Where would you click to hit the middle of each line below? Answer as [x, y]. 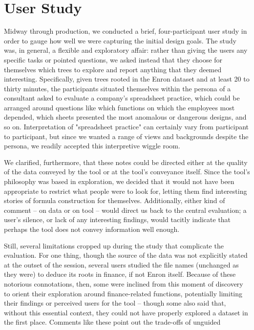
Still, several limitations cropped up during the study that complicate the [114, 245]
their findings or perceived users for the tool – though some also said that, [115, 303]
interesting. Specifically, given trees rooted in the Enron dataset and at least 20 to [127, 79]
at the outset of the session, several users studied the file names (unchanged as [121, 264]
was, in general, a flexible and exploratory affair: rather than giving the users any [126, 50]
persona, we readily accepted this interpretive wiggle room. [92, 146]
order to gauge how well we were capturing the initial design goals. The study [120, 40]
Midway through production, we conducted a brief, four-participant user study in [126, 31]
